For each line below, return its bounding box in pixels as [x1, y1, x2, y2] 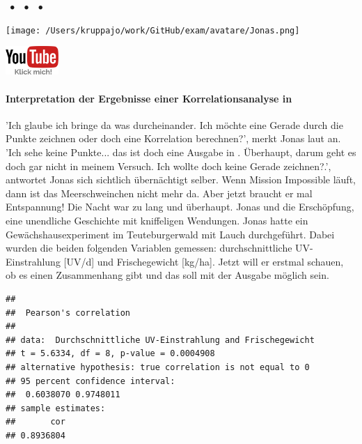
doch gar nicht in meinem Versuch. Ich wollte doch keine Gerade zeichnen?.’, [6, 158, 331, 173]
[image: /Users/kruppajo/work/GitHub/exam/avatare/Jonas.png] [6, 25, 300, 36]
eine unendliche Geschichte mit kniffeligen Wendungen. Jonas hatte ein [6, 213, 308, 228]
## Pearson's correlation [6, 307, 130, 318]
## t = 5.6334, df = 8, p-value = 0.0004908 [6, 349, 215, 359]
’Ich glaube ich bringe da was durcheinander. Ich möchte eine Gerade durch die [6, 117, 343, 132]
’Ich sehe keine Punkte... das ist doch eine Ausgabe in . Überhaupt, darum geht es [6, 145, 356, 160]
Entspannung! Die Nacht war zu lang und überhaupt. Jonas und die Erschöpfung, [6, 199, 354, 214]
